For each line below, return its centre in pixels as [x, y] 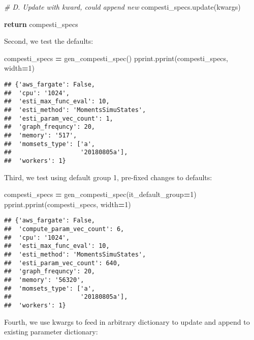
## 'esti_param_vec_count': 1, [59, 118]
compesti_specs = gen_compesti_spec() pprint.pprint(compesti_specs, [116, 58]
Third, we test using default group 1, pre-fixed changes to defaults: [108, 177]
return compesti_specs [41, 24]
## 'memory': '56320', [44, 280]
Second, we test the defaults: [49, 41]
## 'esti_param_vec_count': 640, [62, 263]
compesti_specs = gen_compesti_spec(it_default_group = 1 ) [100, 194]
